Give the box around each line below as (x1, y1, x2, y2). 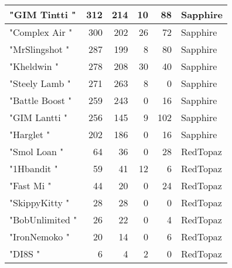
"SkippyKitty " (9, 196, 70, 209)
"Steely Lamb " (9, 76, 71, 90)
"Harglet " (9, 128, 50, 141)
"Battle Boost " (9, 93, 72, 107)
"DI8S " (9, 247, 40, 260)
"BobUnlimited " (9, 213, 77, 226)
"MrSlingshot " (9, 42, 70, 56)
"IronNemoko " (9, 230, 70, 243)
